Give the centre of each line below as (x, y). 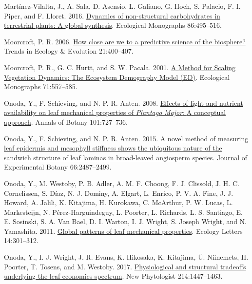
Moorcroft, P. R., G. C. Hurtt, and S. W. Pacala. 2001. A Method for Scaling (120, 67)
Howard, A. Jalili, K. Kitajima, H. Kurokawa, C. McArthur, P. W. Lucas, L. (118, 202)
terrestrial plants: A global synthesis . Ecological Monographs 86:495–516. (113, 25)
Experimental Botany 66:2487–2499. (58, 167)
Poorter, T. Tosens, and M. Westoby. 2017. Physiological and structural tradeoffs (125, 266)
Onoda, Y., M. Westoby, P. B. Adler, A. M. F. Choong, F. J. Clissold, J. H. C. (122, 183)
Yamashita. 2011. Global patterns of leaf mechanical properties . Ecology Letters (123, 231)
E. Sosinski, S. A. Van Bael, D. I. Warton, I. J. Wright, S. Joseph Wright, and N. (126, 221)
